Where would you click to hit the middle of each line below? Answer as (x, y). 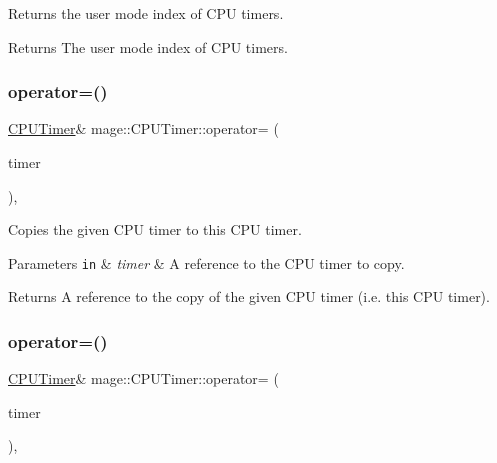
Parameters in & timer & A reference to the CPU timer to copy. (206, 262)
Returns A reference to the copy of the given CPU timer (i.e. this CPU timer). (249, 296)
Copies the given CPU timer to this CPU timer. (155, 229)
